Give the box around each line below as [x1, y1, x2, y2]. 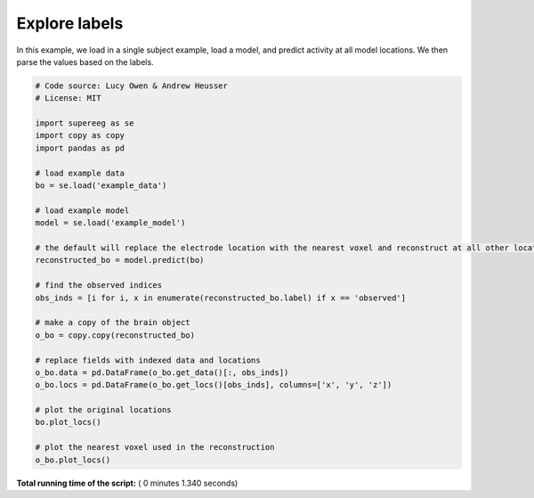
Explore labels [16, 13, 124, 33]
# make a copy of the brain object [35, 317, 190, 328]
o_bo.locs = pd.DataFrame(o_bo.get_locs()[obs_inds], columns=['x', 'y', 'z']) [35, 380, 392, 390]
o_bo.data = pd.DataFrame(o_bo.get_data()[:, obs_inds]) [35, 367, 289, 378]
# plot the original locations [35, 405, 173, 415]
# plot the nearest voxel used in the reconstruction [35, 442, 275, 453]
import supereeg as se [35, 118, 134, 128]
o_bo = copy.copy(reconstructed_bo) [35, 330, 196, 340]
